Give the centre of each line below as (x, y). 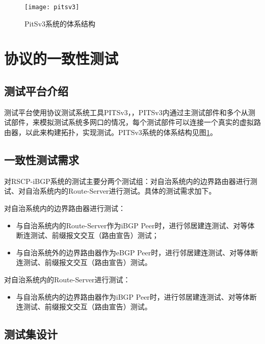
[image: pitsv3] (52, 7)
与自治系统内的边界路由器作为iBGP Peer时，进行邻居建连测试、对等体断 (136, 296)
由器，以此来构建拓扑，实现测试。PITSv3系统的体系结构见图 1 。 (111, 132)
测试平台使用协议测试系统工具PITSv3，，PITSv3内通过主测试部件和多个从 (126, 112)
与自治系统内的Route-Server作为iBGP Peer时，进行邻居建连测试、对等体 (135, 225)
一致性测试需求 (42, 160)
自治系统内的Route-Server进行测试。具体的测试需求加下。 (121, 191)
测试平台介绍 (36, 91)
